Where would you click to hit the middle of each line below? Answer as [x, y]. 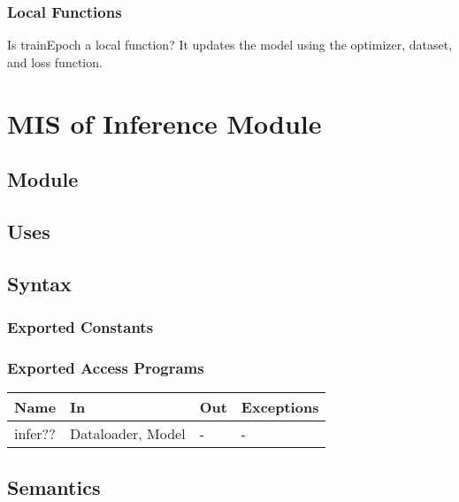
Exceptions [280, 407]
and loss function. [55, 62]
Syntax [39, 283]
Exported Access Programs [106, 367]
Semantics [54, 487]
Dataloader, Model [128, 434]
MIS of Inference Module [164, 123]
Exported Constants [80, 327]
